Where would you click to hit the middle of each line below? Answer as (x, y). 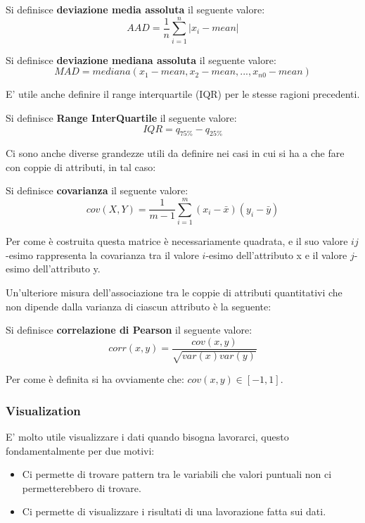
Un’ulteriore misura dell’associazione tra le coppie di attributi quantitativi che (174, 292)
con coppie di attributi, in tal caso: (81, 166)
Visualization (43, 410)
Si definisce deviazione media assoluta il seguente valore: (135, 9)
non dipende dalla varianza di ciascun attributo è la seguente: (139, 306)
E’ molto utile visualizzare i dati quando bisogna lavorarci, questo (147, 437)
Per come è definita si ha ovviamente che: (95, 379)
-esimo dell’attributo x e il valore (276, 254)
